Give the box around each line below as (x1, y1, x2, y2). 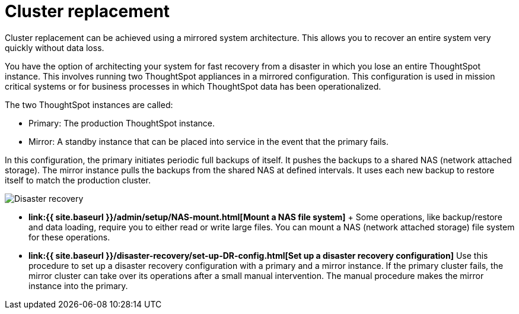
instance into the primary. (28, 280, 128, 291)
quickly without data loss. (5, 42, 104, 53)
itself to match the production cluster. (5, 175, 151, 185)
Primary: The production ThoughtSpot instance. (28, 118, 215, 128)
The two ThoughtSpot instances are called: (5, 99, 173, 110)
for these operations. (28, 231, 110, 242)
